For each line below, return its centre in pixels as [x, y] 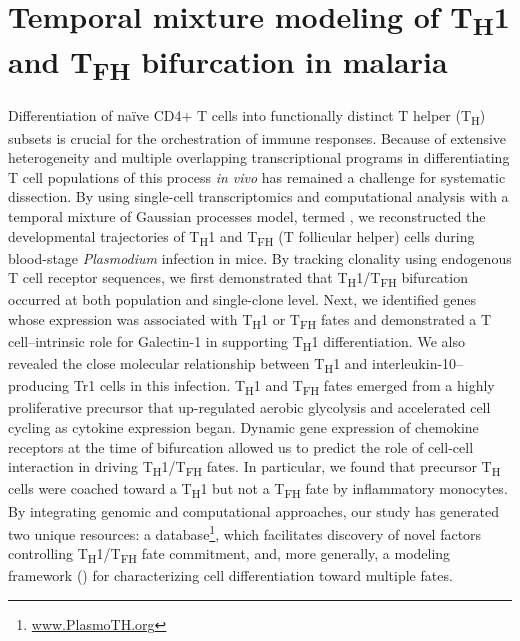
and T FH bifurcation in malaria [228, 64]
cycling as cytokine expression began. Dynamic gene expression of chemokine [243, 427]
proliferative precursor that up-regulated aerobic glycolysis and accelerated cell [249, 407]
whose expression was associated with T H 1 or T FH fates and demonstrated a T [250, 320]
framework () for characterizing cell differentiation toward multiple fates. [230, 575]
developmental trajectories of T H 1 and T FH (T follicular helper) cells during [241, 237]
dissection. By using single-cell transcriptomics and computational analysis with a [258, 196]
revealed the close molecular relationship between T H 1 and [188, 365]
